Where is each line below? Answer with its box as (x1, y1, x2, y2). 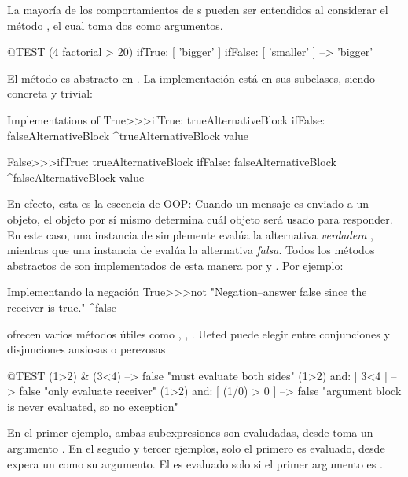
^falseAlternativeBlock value (7, 168, 145, 185)
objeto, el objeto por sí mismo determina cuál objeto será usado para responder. (7, 210, 393, 227)
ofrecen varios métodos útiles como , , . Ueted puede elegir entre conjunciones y (7, 325, 390, 342)
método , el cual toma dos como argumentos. (7, 17, 223, 33)
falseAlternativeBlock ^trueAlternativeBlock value (7, 127, 249, 143)
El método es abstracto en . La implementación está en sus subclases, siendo (7, 69, 376, 86)
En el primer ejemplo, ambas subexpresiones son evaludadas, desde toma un (7, 424, 373, 441)
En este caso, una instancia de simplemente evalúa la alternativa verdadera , (7, 226, 374, 242)
